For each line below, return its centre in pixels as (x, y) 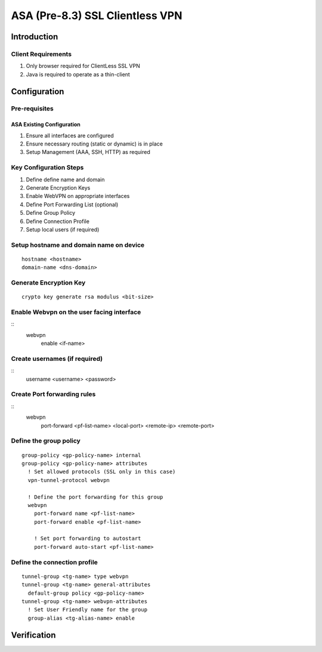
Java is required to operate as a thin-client (78, 74)
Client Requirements (41, 54)
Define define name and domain (65, 180)
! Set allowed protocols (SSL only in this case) (102, 472)
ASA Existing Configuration (46, 125)
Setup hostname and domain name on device (78, 245)
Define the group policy (46, 441)
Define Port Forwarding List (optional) (72, 204)
